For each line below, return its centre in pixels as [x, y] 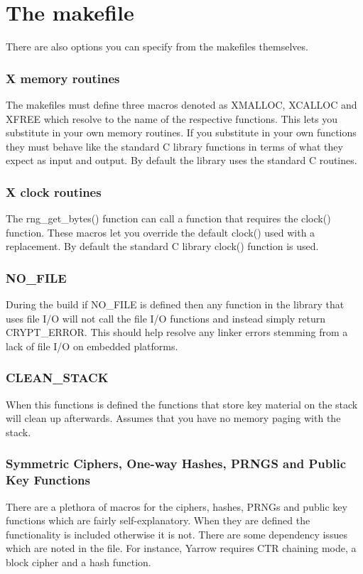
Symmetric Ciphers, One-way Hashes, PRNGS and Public [176, 464]
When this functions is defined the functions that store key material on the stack [182, 404]
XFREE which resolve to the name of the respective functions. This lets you [172, 118]
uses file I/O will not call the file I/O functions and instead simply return [166, 318]
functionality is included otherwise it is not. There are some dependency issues [177, 534]
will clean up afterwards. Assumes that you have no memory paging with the [173, 418]
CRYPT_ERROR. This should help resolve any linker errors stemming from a [177, 332]
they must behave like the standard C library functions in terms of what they [174, 146]
